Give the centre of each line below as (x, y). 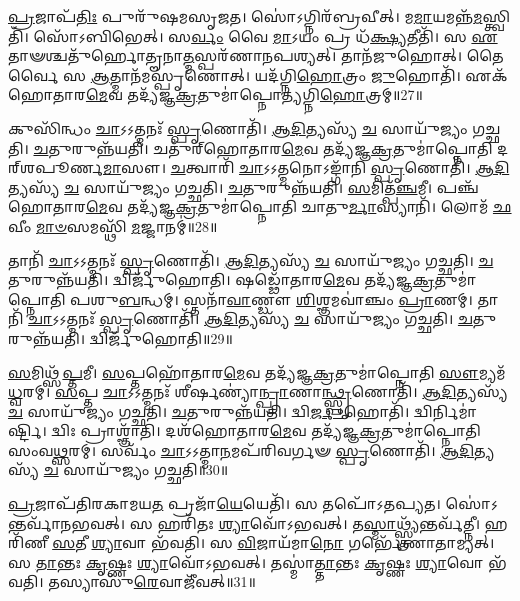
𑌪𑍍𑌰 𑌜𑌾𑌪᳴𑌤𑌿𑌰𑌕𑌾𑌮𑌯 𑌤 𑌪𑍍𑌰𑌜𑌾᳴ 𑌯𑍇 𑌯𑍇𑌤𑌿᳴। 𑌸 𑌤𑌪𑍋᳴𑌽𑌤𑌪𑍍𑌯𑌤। (224, 503)
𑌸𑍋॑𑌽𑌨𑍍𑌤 (471, 503)
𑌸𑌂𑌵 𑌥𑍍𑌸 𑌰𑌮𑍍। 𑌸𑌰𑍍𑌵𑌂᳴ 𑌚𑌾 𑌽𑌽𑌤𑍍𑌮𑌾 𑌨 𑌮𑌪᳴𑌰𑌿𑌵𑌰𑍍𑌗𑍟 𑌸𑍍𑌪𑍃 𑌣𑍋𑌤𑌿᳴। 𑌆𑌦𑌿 (241, 449)
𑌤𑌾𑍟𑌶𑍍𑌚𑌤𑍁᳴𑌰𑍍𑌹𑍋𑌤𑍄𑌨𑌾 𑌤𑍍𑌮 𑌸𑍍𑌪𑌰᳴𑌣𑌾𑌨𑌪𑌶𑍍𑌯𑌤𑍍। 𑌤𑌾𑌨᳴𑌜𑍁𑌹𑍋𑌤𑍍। (235, 55)
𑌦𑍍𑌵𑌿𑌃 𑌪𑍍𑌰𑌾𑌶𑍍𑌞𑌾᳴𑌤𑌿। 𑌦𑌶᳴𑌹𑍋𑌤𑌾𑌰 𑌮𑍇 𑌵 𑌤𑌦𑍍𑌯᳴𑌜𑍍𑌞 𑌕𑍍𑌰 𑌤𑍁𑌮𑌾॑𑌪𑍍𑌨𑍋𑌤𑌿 (266, 430)
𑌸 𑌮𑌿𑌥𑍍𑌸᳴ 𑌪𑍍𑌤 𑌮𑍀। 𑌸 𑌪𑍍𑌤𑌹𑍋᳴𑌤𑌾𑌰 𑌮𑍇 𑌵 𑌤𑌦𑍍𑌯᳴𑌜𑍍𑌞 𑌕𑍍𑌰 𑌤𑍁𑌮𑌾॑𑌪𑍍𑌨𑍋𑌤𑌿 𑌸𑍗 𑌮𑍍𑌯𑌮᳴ (257, 371)
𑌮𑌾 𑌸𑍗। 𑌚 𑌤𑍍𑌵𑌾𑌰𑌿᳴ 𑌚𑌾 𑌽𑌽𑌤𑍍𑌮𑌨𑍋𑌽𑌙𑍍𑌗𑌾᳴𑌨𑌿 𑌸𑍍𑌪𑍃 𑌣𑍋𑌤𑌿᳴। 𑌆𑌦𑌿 (306, 167)
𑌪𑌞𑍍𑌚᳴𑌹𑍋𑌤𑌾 (457, 186)
